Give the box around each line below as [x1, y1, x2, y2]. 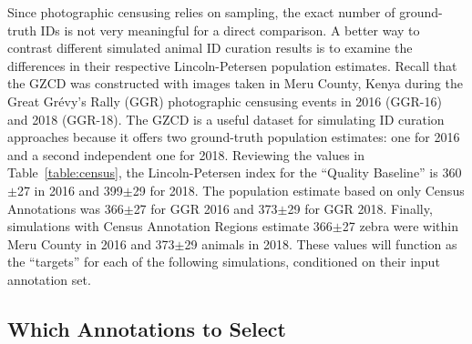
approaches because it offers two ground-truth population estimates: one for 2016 [7, 127, 460, 147]
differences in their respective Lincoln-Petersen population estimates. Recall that [7, 56, 457, 75]
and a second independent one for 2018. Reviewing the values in [7, 145, 364, 164]
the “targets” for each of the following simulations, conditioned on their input [7, 252, 440, 271]
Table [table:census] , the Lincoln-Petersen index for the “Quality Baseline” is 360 [7, 163, 462, 182]
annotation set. [7, 269, 91, 288]
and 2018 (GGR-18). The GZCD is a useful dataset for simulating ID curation [7, 109, 445, 128]
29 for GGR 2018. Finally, [287, 198, 433, 218]
